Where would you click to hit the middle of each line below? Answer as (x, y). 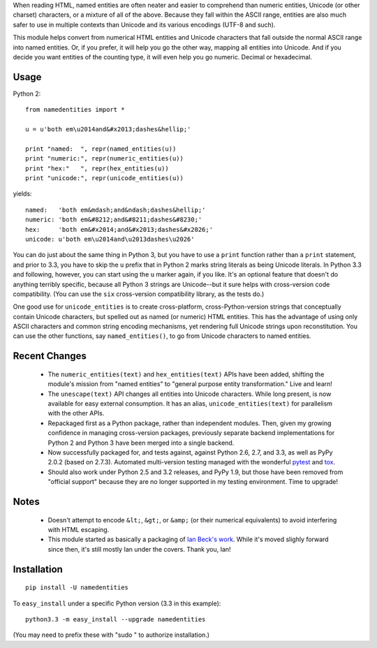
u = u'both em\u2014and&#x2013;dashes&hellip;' (108, 130)
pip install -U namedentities (77, 588)
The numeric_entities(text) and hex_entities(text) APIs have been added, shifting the (186, 374)
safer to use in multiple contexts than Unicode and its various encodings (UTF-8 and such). (144, 24)
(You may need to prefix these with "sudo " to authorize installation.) (111, 635)
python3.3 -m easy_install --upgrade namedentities (116, 619)
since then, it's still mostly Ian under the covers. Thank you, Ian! (139, 549)
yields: (22, 194)
